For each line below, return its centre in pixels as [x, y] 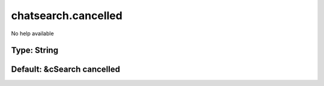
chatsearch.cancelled [67, 16]
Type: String [35, 50]
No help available [32, 33]
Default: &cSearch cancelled [65, 70]
